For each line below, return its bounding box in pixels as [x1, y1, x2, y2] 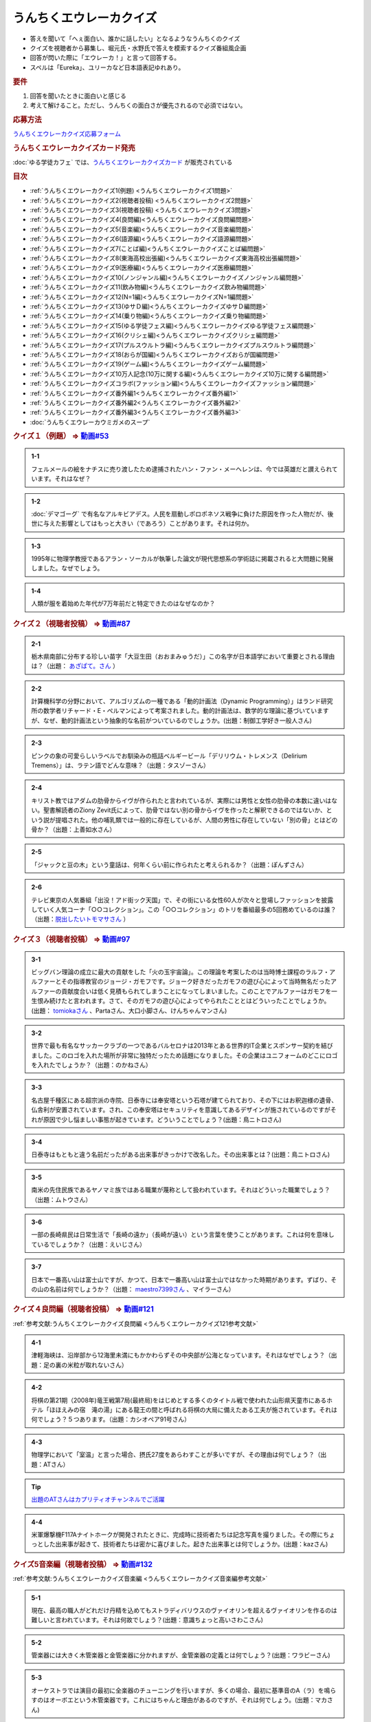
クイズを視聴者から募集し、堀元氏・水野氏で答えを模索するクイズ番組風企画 [30, 43, 247, 52]
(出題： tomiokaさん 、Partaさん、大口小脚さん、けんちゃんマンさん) [31, 1006, 227, 1015]
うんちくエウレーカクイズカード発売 [12, 143, 135, 153]
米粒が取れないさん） [67, 1360, 128, 1369]
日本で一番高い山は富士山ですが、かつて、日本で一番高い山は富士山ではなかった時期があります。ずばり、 [31, 1275, 331, 1284]
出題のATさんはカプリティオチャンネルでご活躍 [31, 1495, 165, 1504]
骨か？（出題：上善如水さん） [31, 825, 116, 833]
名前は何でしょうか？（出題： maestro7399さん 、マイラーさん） [49, 1285, 235, 1293]
